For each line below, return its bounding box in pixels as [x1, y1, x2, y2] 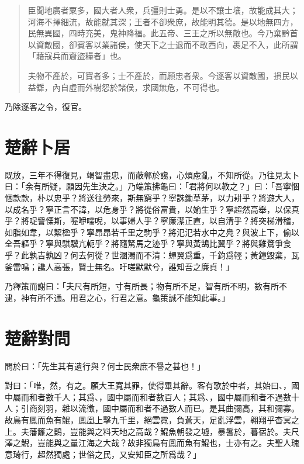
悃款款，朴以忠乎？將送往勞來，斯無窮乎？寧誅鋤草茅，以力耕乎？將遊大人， [5, 192, 299, 204]
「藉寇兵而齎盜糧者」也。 [27, 50, 126, 62]
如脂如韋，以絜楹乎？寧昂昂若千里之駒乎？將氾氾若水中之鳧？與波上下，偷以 [5, 226, 299, 238]
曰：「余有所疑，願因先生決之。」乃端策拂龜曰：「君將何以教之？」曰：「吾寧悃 [5, 180, 299, 192]
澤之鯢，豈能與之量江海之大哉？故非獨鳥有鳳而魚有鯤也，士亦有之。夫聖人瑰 [5, 437, 299, 449]
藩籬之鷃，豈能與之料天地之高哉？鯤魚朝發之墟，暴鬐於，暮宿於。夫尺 [29, 425, 299, 437]
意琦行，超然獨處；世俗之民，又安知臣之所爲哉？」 [5, 448, 201, 460]
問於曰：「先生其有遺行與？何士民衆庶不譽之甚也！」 [5, 359, 205, 372]
